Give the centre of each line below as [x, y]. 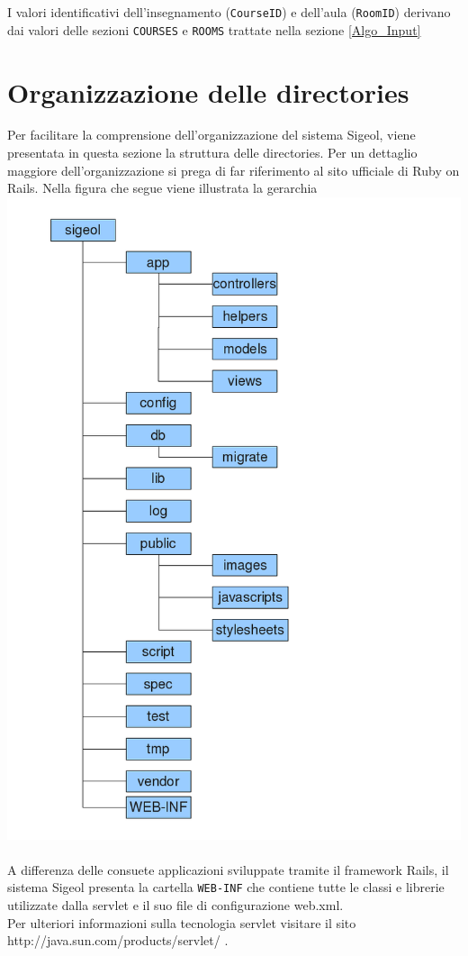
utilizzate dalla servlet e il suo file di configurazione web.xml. [175, 905]
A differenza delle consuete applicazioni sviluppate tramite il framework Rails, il [228, 869]
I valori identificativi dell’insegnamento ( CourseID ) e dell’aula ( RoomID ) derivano [229, 12]
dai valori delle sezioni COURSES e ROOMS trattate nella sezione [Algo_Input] [214, 29]
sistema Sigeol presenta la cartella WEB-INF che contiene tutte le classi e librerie [226, 887]
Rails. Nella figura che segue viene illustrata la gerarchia [162, 188]
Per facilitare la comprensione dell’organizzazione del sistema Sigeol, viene [211, 135]
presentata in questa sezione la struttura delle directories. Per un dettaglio [212, 153]
